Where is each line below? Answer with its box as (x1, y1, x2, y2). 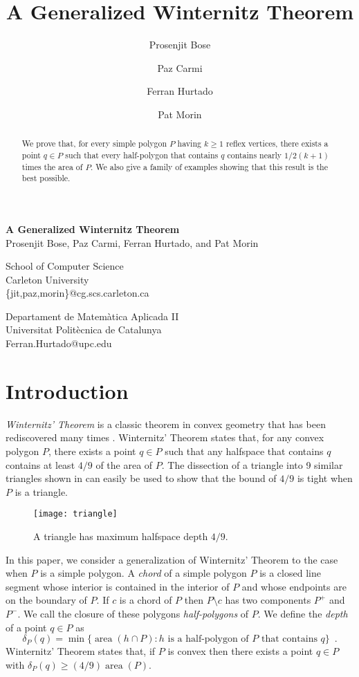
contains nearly (227, 149, 282, 160)
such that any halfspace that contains (165, 443, 324, 458)
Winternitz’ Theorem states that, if (6, 644, 156, 658)
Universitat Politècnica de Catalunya (6, 322, 162, 337)
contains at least (6, 457, 75, 472)
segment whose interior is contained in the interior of (6, 579, 230, 593)
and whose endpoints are (241, 579, 347, 593)
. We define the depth (257, 606, 348, 620)
